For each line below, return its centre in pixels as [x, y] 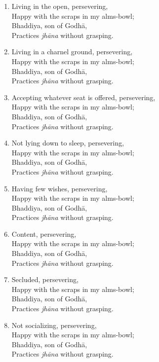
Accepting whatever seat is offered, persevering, [83, 97]
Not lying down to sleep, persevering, [68, 143]
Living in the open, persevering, [60, 6]
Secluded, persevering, [45, 279]
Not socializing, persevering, [54, 325]
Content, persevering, [44, 234]
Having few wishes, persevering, [60, 188]
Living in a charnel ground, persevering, [72, 52]
